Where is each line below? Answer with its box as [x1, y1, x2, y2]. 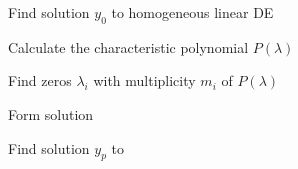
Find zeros [8, 70, 72, 91]
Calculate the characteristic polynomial [8, 36, 249, 57]
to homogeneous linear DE [111, 2, 274, 22]
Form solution [8, 103, 94, 124]
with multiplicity [93, 70, 196, 91]
